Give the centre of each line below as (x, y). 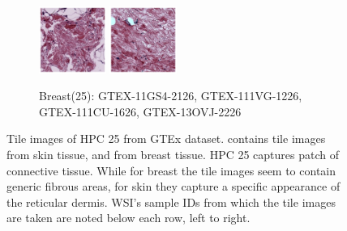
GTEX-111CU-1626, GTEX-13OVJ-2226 (140, 111)
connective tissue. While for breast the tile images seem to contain (171, 170)
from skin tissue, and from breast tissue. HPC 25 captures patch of (173, 154)
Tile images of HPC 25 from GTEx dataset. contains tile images (166, 139)
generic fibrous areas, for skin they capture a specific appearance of (173, 186)
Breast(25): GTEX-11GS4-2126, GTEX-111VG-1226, (171, 96)
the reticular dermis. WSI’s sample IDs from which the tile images (171, 202)
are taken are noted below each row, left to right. (129, 218)
